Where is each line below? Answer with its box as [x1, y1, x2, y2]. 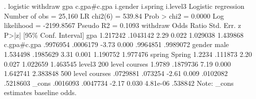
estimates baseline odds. [4, 87, 77, 98]
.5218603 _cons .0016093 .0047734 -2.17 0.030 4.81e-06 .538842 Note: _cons [4, 77, 234, 88]
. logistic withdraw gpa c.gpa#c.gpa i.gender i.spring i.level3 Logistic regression [4, 1, 245, 11]
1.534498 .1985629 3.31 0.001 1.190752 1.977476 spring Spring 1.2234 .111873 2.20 [4, 49, 252, 59]
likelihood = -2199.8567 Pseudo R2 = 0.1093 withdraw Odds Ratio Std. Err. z [4, 20, 241, 30]
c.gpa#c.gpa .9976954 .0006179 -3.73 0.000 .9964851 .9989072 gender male [4, 39, 229, 49]
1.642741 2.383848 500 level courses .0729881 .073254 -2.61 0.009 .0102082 [4, 68, 228, 78]
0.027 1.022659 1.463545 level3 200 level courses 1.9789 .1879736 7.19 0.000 [4, 58, 231, 69]
